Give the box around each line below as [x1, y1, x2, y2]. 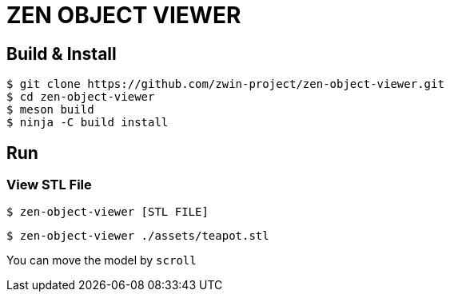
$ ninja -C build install [6, 116, 169, 129]
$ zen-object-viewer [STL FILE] [6, 205, 209, 219]
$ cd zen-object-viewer [6, 90, 155, 104]
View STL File [6, 177, 92, 193]
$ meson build [6, 103, 94, 117]
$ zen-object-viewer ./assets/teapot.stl [6, 229, 269, 243]
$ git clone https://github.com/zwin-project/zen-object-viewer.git [6, 77, 444, 91]
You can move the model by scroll [6, 253, 197, 268]
